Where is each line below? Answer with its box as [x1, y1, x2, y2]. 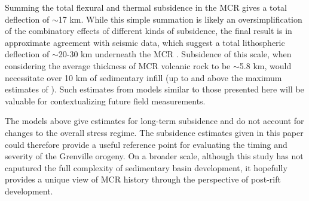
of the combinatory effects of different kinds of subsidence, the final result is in [5, 24, 292, 37]
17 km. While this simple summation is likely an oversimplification [58, 13, 302, 25]
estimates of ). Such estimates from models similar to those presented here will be [5, 83, 304, 95]
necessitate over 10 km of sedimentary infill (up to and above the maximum [5, 71, 282, 84]
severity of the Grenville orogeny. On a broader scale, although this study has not [5, 150, 304, 162]
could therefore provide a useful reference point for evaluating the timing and [5, 138, 287, 150]
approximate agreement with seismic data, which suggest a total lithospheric [5, 36, 285, 48]
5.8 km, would [239, 59, 292, 72]
